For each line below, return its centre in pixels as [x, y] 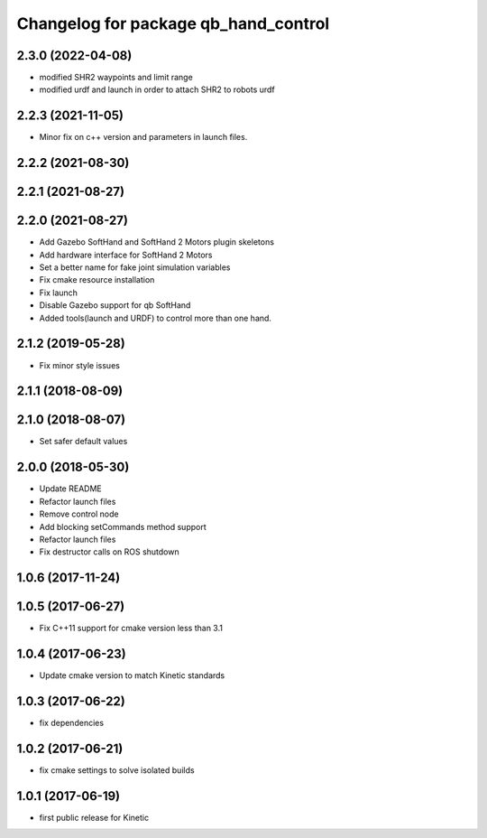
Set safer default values [83, 442]
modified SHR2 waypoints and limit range [116, 78]
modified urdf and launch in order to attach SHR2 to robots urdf [157, 89]
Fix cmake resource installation [97, 280]
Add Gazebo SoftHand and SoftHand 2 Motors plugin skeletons [157, 242]
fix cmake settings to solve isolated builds [117, 770]
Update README [71, 489]
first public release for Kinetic [94, 817]
